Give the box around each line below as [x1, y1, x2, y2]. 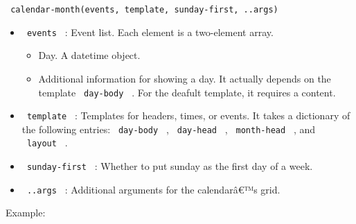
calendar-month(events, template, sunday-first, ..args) [10, 5, 278, 15]
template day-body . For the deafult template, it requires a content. [38, 85, 336, 99]
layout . [26, 135, 68, 150]
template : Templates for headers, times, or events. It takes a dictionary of [26, 108, 350, 123]
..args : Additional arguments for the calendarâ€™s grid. [26, 182, 281, 196]
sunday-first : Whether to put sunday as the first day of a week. [26, 159, 313, 173]
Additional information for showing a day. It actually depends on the [38, 71, 331, 85]
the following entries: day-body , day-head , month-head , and [21, 121, 316, 136]
